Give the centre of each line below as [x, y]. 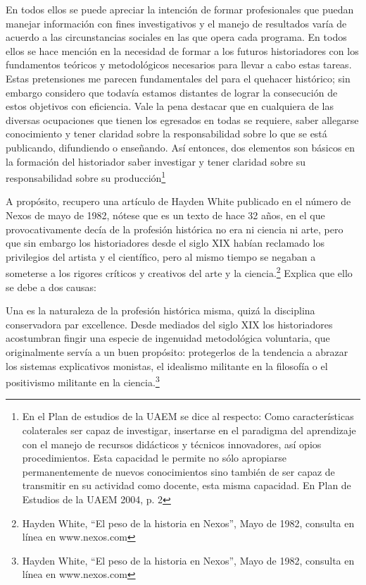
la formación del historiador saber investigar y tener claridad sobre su [156, 161]
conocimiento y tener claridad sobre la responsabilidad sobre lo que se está [166, 134]
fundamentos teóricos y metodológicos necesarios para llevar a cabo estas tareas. [179, 64]
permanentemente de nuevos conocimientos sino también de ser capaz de [178, 471]
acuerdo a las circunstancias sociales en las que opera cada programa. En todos [176, 37]
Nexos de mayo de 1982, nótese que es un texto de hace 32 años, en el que [165, 215]
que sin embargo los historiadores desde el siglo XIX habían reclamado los [165, 243]
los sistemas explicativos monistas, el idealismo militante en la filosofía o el [167, 365]
